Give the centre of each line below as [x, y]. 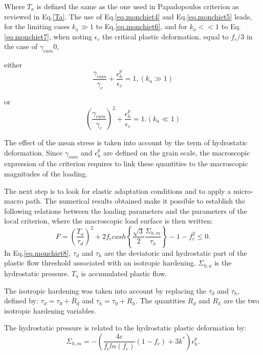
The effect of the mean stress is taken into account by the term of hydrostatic [126, 142]
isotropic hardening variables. [50, 310]
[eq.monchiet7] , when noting [48, 36]
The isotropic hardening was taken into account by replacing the [105, 290]
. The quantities [160, 301]
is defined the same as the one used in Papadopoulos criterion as [138, 6]
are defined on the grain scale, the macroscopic [177, 152]
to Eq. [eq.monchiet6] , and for [141, 26]
